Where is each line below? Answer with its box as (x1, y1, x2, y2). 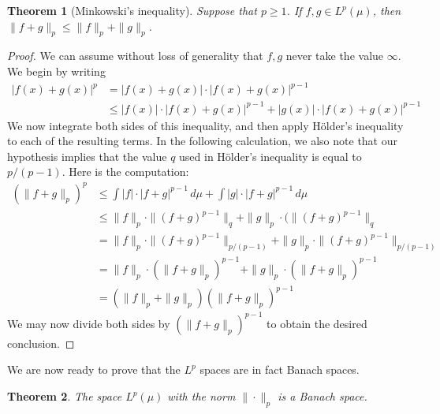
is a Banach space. (278, 388, 367, 405)
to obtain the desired (267, 315, 367, 331)
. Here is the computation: (62, 163, 189, 180)
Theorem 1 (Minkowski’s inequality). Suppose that (7, 2, 257, 18)
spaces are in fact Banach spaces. (199, 361, 360, 378)
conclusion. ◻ (7, 334, 75, 351)
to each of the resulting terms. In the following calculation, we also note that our (7, 132, 397, 149)
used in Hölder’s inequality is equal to (179, 147, 362, 164)
